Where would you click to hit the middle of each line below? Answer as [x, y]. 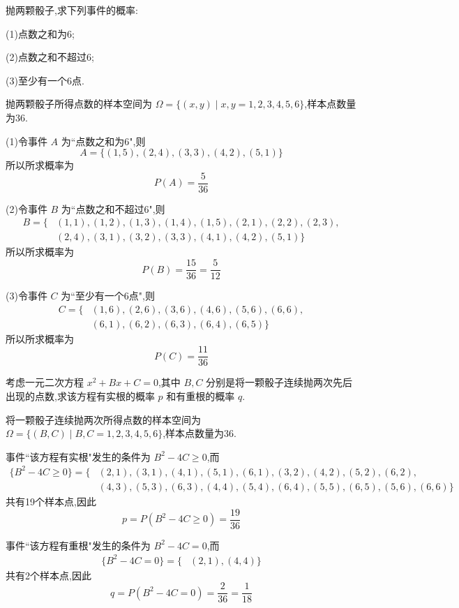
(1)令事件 [27, 141]
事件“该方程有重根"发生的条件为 [78, 545]
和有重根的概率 [201, 396]
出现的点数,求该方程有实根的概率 [80, 396]
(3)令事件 [27, 296]
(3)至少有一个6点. [45, 80]
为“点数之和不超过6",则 [113, 208]
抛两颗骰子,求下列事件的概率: [72, 10]
